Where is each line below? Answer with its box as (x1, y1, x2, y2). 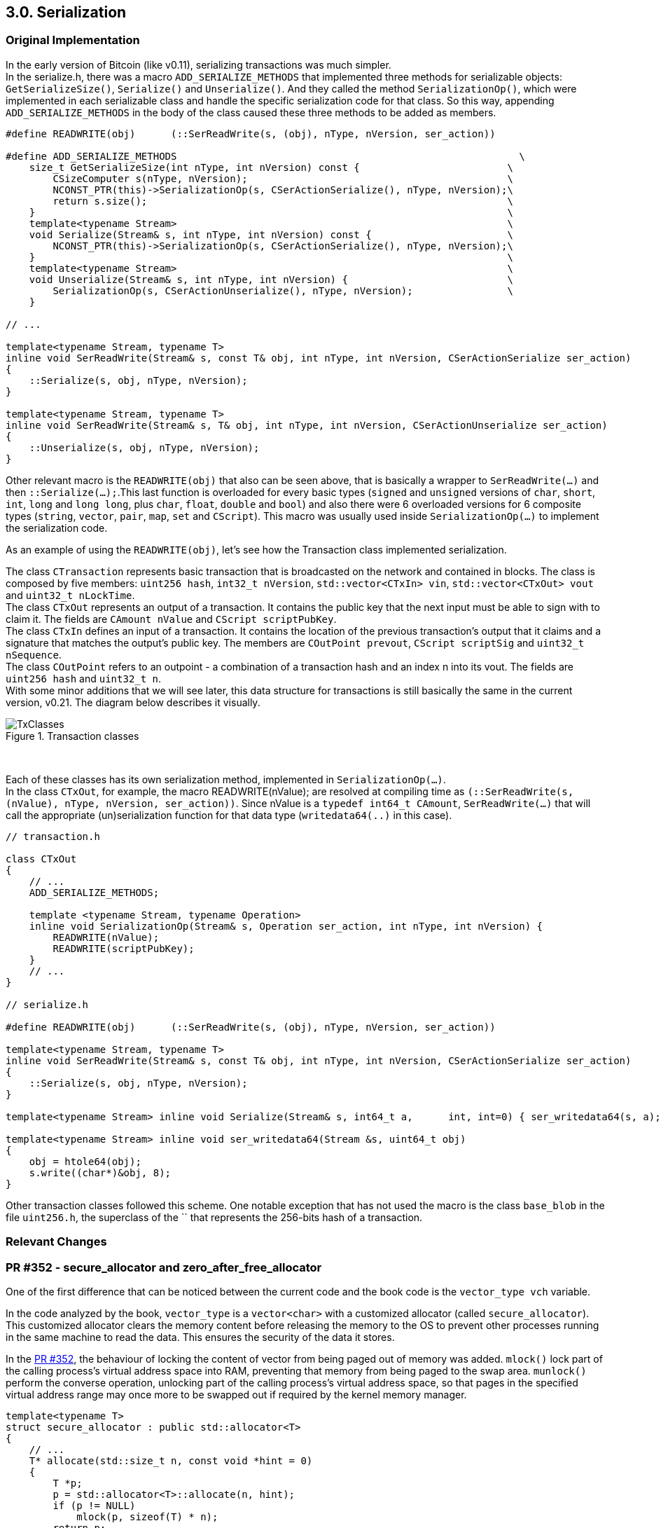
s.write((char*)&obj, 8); (29, 1166, 172, 1178)
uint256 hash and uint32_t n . (6, 672, 162, 684)
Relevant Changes (6, 1234, 107, 1249)
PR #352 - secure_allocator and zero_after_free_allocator (6, 1260, 322, 1274)
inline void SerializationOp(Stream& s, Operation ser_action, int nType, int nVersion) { (29, 920, 543, 932)
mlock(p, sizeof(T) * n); (76, 1510, 218, 1522)
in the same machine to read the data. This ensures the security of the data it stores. (6, 1330, 395, 1343)
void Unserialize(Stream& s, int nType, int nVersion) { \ (29, 273, 513, 285)
